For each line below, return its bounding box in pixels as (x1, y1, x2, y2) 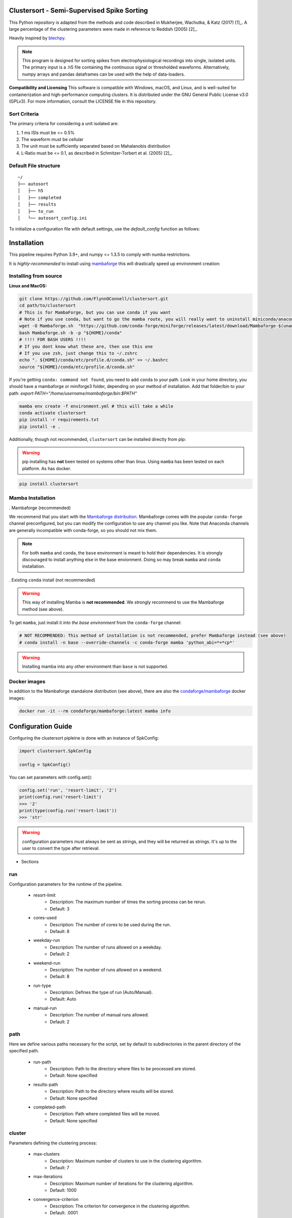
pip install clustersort (19, 481, 79, 487)
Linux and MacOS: (9, 283, 47, 288)
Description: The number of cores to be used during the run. (50, 921, 171, 928)
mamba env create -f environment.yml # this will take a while (19, 403, 174, 409)
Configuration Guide (9, 722, 73, 730)
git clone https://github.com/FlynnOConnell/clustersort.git (19, 296, 168, 302)
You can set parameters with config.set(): (9, 774, 92, 780)
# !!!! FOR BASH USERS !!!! (19, 337, 86, 343)
